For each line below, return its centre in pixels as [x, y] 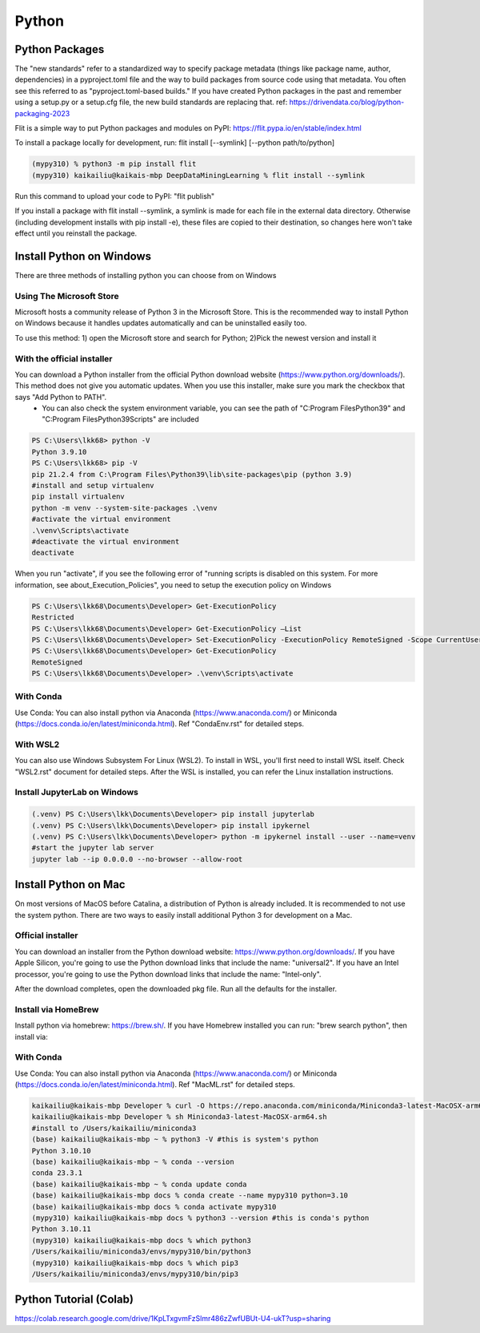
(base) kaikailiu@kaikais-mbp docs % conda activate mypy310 [154, 1207]
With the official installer [64, 358]
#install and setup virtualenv [93, 486]
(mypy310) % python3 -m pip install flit [114, 164]
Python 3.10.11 [61, 1229]
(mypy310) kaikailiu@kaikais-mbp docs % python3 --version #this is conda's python [200, 1218]
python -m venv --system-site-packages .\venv [124, 508]
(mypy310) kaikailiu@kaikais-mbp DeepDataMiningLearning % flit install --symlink [198, 175]
